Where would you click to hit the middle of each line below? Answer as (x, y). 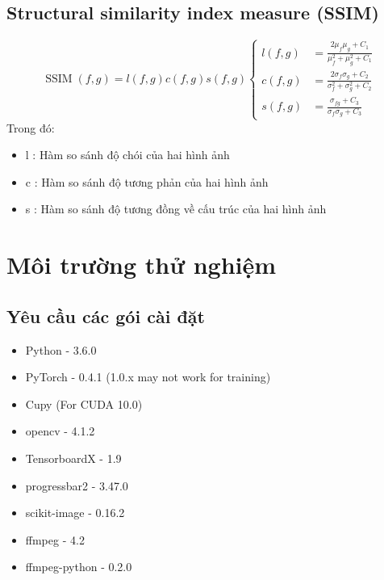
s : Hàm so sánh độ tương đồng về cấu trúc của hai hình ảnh (176, 209)
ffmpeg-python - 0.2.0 (79, 567)
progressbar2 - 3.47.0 (77, 485)
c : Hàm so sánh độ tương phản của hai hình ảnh (147, 181)
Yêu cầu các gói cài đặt (106, 315)
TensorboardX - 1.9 (73, 458)
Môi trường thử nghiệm (142, 265)
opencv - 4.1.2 (60, 431)
